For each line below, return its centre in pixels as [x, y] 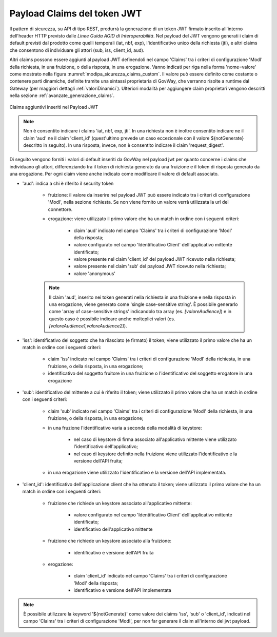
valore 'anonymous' [94, 273]
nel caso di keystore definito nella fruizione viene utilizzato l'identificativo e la [155, 454]
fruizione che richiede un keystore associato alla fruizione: [110, 541]
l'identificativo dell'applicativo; [106, 447]
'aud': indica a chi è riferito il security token [68, 183]
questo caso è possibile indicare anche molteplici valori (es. [112, 319]
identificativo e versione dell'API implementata [122, 590]
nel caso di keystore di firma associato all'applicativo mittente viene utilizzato [155, 439]
